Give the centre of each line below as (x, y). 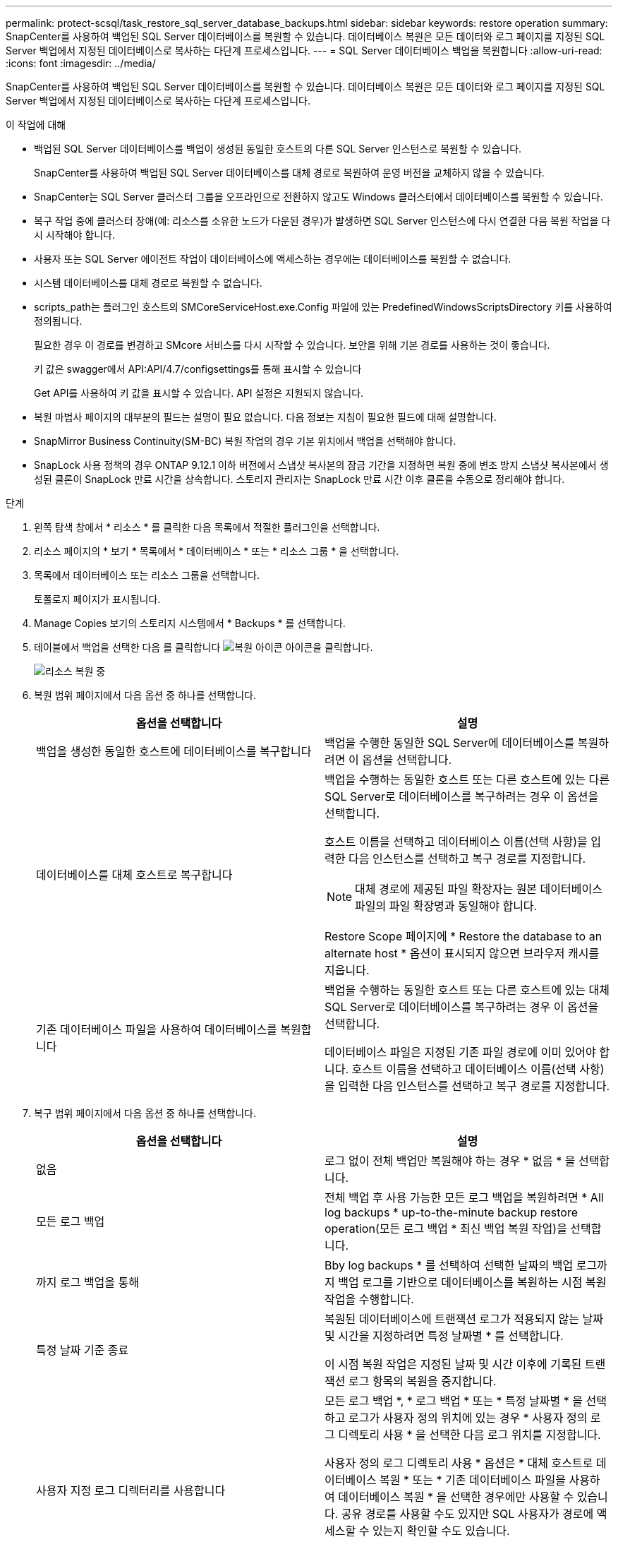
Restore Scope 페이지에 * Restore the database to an (464, 936)
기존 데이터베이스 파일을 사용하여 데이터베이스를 (157, 1029)
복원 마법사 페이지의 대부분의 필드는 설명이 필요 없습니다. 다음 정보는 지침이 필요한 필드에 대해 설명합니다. (265, 417)
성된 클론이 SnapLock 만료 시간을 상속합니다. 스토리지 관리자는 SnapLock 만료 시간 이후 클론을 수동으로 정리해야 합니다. (299, 479)
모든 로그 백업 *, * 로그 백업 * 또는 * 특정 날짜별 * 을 (454, 1401)
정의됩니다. (58, 321)
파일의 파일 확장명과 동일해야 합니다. (446, 906)
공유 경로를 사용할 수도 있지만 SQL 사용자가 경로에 (467, 1514)
